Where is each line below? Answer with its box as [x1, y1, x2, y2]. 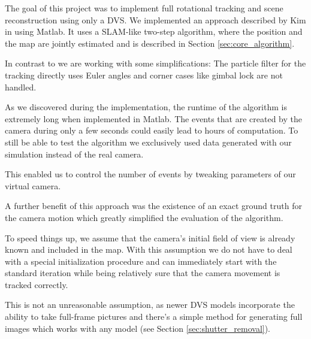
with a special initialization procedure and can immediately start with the [5, 255, 277, 267]
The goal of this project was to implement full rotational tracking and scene [5, 2, 283, 14]
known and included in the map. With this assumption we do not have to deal [5, 243, 292, 256]
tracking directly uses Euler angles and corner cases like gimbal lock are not [5, 68, 283, 81]
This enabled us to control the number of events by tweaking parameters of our [5, 168, 296, 180]
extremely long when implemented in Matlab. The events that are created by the [5, 112, 302, 125]
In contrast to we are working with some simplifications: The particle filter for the [5, 57, 306, 69]
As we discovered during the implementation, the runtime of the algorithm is [5, 101, 287, 113]
